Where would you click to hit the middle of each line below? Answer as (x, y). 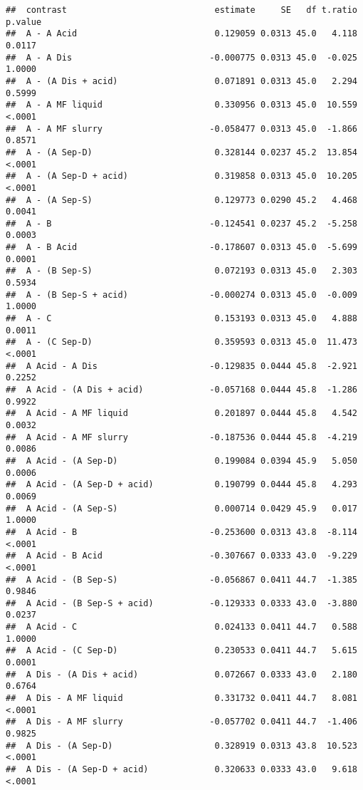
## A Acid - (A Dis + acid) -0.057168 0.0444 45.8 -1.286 (181, 390)
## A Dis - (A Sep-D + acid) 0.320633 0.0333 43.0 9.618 (181, 769)
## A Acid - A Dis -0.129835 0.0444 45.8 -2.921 (181, 366)
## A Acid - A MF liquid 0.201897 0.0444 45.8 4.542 (181, 414)
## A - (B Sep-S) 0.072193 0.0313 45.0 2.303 (181, 271)
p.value (24, 22)
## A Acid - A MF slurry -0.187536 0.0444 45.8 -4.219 (181, 437)
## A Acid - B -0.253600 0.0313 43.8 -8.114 (181, 532)
